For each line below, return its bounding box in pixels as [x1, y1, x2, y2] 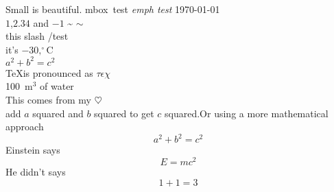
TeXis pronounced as [5, 65, 93, 80]
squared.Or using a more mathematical [165, 106, 329, 120]
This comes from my [5, 93, 91, 107]
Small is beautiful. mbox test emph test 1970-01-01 [5, 2, 220, 16]
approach [5, 119, 44, 134]
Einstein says [5, 143, 60, 157]
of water [40, 79, 74, 93]
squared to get [94, 106, 154, 120]
